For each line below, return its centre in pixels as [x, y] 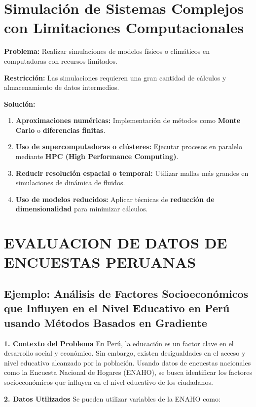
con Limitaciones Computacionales [124, 27]
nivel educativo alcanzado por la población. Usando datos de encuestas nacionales [128, 362]
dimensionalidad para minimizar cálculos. [82, 209]
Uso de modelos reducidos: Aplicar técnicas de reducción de [115, 199]
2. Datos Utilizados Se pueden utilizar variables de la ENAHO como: [112, 398]
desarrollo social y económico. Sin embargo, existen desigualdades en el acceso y [125, 353]
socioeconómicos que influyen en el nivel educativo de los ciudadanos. [109, 382]
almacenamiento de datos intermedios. [62, 87]
